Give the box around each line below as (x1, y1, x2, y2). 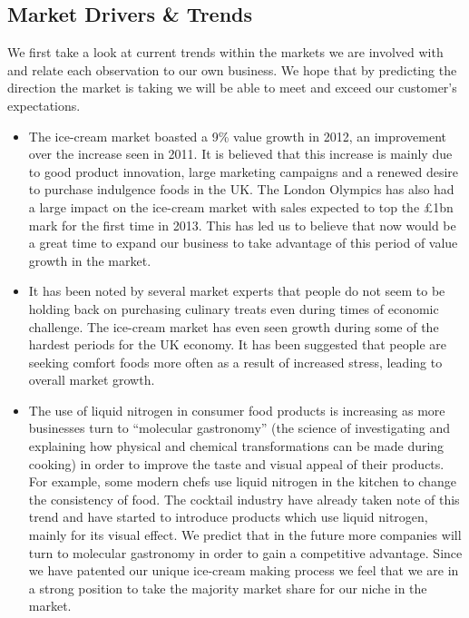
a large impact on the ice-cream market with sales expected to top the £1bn (28, 197, 454, 216)
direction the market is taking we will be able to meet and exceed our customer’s (7, 78, 457, 97)
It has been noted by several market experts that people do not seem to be (28, 281, 445, 300)
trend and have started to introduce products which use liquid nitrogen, (28, 507, 428, 526)
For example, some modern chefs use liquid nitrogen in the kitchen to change (28, 472, 456, 491)
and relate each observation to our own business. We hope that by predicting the (7, 60, 457, 79)
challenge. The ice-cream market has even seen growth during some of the (28, 317, 439, 336)
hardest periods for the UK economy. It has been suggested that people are (28, 335, 446, 354)
